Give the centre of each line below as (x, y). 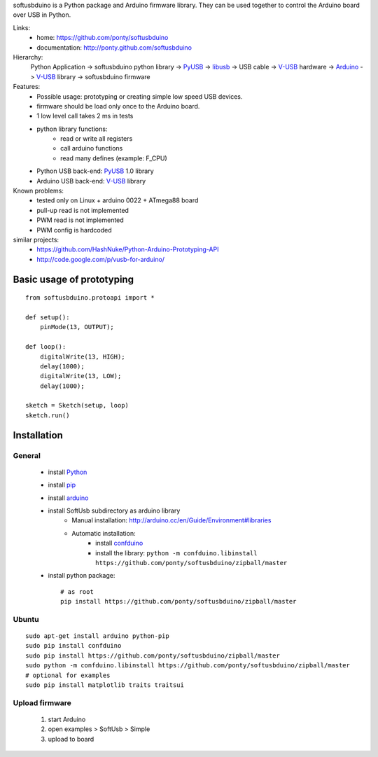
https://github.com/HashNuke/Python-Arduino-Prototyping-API (128, 249)
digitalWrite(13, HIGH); (82, 356)
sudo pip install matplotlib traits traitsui (105, 685)
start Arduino (67, 719)
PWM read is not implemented (80, 220)
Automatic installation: (104, 533)
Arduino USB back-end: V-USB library (91, 181)
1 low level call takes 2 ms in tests (85, 116)
